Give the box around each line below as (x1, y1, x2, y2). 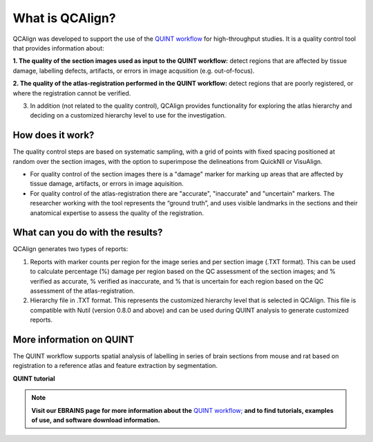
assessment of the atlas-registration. (30, 287, 135, 295)
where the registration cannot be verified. (12, 89, 131, 97)
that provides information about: (12, 44, 105, 52)
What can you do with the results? (12, 227, 163, 239)
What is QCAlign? (12, 10, 117, 26)
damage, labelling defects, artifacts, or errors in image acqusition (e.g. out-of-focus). (12, 66, 255, 75)
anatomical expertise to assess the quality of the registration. (30, 208, 204, 217)
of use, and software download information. (31, 416, 160, 425)
